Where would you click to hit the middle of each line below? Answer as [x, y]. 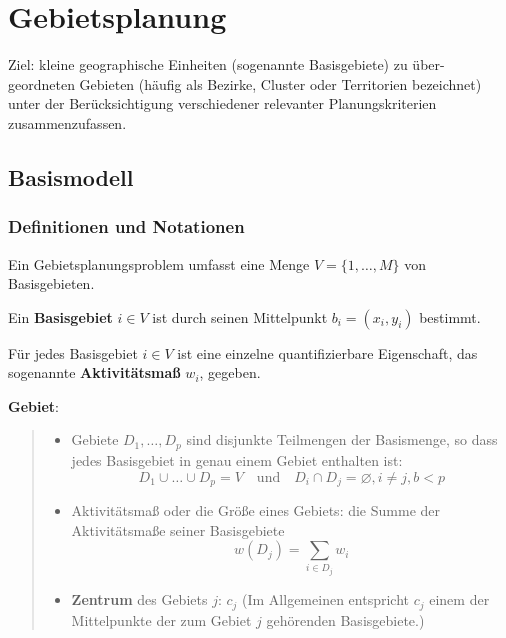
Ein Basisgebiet [60, 316]
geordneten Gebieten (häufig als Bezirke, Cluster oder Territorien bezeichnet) [245, 83]
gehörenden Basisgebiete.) [345, 619]
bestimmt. [450, 316]
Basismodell [71, 176]
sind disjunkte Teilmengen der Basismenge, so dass [342, 439]
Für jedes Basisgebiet [73, 352]
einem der [459, 599]
